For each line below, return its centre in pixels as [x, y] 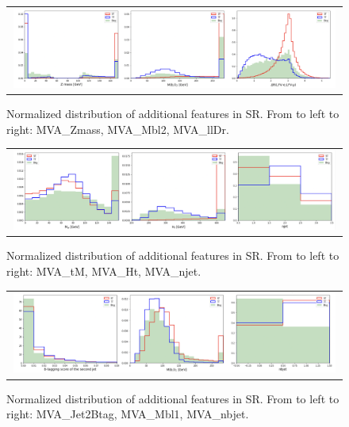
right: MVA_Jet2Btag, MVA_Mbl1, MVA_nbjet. [128, 414]
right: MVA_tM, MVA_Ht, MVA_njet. [104, 271]
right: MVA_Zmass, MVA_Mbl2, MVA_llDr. [118, 129]
